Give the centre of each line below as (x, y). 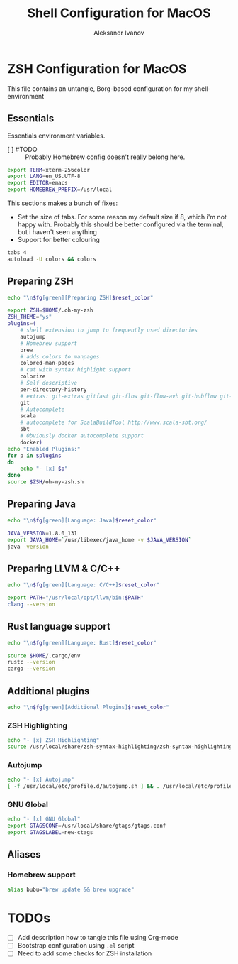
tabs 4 (17, 253)
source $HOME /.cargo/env (44, 656)
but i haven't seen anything (57, 232)
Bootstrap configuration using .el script (76, 946)
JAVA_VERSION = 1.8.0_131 (42, 533)
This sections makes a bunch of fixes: (63, 203)
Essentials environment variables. (56, 136)
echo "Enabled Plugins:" (44, 449)
